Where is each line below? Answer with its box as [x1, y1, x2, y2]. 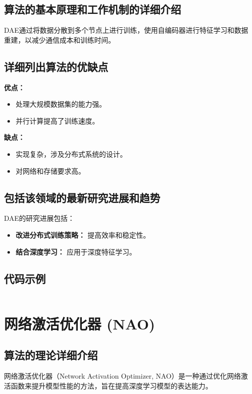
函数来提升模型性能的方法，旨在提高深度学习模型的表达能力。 [10, 380, 212, 391]
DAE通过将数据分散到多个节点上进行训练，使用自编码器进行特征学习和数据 [4, 25, 249, 35]
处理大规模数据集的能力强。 [15, 99, 106, 109]
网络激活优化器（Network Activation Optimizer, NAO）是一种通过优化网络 [4, 370, 241, 381]
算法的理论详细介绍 [4, 347, 98, 363]
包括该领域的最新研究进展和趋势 [4, 190, 160, 205]
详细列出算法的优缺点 [4, 59, 108, 74]
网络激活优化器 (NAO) [4, 313, 155, 333]
